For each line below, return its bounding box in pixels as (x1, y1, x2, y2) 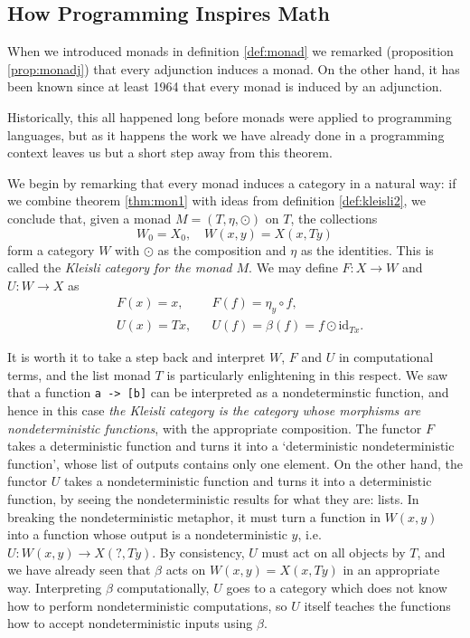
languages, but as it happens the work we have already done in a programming (7, 125, 445, 144)
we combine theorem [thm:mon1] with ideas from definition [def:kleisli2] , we (7, 191, 427, 210)
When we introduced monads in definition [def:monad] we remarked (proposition (7, 42, 454, 61)
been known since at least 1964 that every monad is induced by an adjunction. (7, 77, 443, 96)
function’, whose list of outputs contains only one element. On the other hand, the (7, 453, 463, 472)
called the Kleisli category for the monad (7, 258, 232, 277)
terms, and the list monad (7, 365, 151, 384)
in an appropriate (343, 560, 440, 579)
